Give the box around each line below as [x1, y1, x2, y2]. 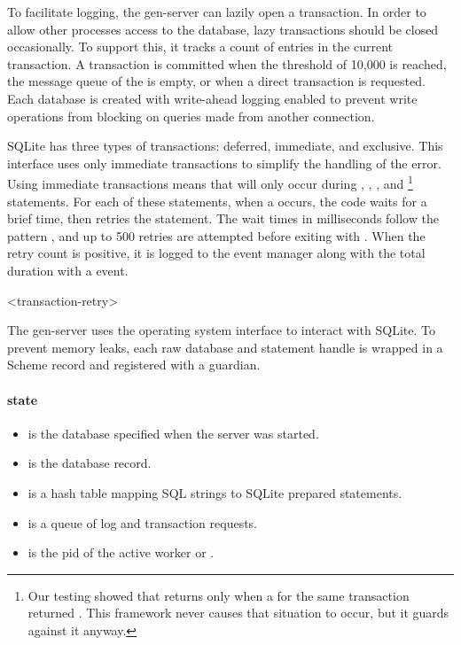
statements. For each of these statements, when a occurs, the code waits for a [7, 191, 427, 210]
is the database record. [27, 454, 152, 472]
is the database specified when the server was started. [27, 424, 319, 442]
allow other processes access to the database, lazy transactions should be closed [7, 19, 439, 38]
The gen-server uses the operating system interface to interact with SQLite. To [7, 321, 435, 339]
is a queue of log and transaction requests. [27, 513, 258, 532]
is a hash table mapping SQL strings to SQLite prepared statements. [27, 483, 402, 501]
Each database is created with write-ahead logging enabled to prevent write [7, 89, 418, 107]
